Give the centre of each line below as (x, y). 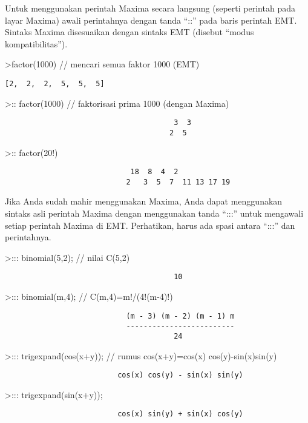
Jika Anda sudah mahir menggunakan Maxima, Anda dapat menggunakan (144, 201)
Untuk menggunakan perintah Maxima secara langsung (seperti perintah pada (150, 8)
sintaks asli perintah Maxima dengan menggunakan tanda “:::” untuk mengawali (154, 213)
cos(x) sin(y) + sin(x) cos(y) (180, 414)
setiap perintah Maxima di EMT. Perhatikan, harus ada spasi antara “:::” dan (150, 225)
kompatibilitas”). (36, 43)
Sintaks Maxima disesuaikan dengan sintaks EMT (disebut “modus (129, 32)
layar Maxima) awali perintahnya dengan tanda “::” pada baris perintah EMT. (151, 20)
